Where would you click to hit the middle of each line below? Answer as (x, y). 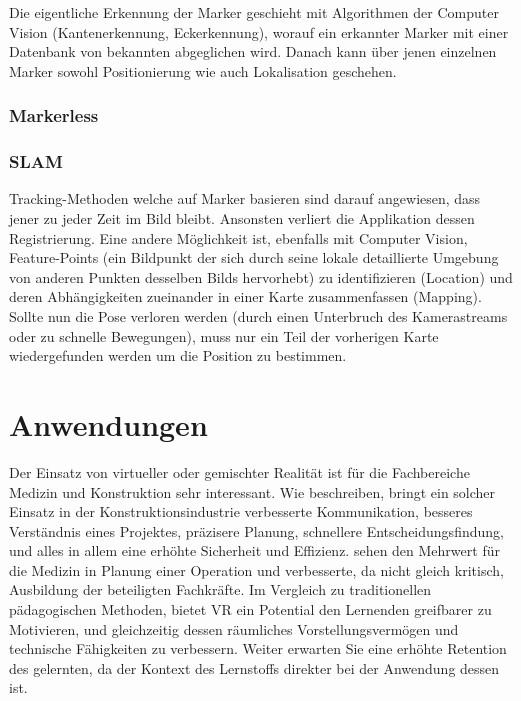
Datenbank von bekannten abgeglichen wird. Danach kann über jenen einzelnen (253, 51)
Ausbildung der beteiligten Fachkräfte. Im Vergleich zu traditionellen (220, 589)
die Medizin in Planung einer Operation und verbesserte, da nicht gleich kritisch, (256, 569)
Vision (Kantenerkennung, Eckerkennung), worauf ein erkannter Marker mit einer (259, 31)
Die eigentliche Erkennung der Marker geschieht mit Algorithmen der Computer (254, 12)
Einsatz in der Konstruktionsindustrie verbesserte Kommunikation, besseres (241, 511)
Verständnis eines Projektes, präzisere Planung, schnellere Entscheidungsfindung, (256, 530)
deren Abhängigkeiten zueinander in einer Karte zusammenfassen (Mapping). (245, 296)
